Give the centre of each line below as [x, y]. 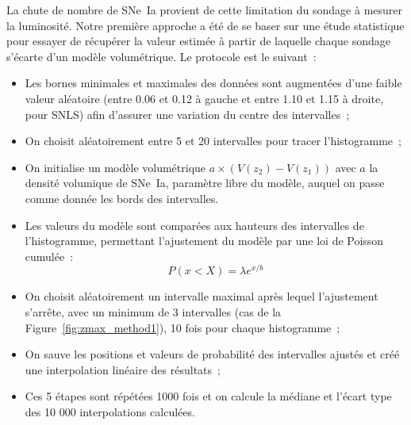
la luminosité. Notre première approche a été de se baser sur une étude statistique [205, 25]
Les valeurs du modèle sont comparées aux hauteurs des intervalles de [194, 225]
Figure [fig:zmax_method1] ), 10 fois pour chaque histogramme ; [182, 327]
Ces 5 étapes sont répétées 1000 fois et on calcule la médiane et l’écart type [208, 396]
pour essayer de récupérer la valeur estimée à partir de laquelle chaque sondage [198, 41]
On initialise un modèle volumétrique [115, 167]
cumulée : [49, 256]
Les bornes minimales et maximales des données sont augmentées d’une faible [213, 83]
